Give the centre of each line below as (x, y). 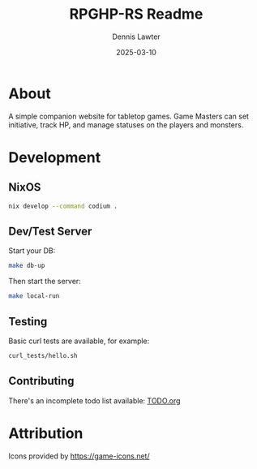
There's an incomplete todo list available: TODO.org (94, 400)
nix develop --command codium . (63, 206)
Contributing (41, 381)
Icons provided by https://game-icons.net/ (79, 456)
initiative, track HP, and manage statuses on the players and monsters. (126, 125)
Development (55, 157)
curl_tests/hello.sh (43, 355)
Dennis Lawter (136, 37)
